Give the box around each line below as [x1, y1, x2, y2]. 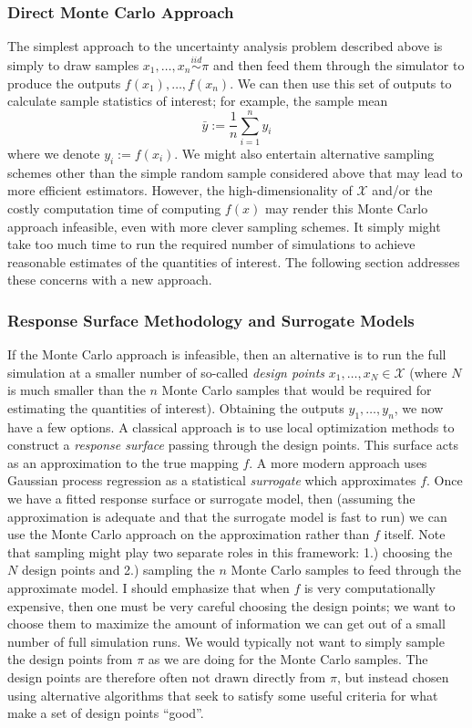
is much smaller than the [7, 380, 146, 400]
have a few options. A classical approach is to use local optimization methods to [7, 417, 455, 436]
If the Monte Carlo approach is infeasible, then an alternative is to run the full [7, 345, 446, 364]
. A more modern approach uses [249, 452, 427, 472]
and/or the [372, 181, 433, 200]
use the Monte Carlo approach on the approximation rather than [7, 525, 370, 544]
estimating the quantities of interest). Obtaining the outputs [7, 398, 344, 417]
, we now [394, 398, 444, 417]
